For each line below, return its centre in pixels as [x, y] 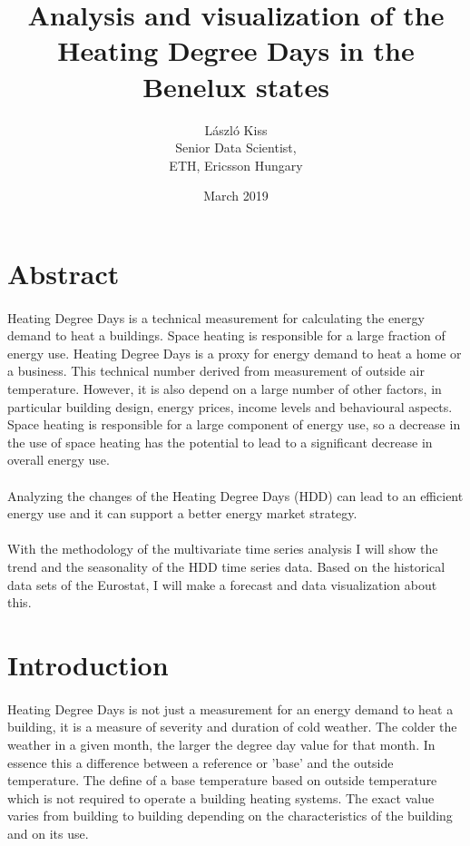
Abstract [64, 273]
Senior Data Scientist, [236, 148]
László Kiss [236, 129]
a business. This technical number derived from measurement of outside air [216, 371]
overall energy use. [59, 460]
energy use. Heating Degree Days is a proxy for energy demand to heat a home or [235, 353]
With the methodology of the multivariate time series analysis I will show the [223, 549]
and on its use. [48, 833]
